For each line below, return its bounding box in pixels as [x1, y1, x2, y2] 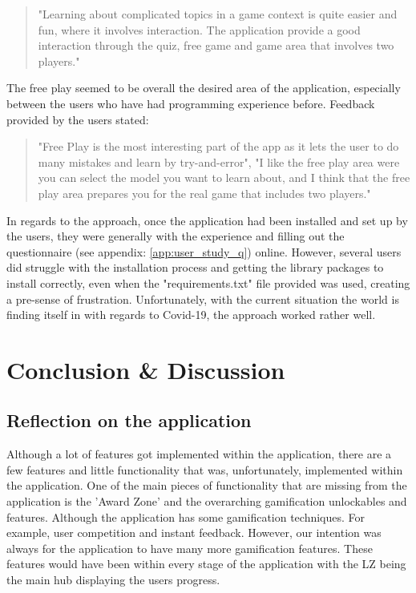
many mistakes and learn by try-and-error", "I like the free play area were [38, 153, 400, 170]
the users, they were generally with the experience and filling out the [6, 228, 345, 244]
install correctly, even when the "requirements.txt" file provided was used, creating [6, 274, 410, 291]
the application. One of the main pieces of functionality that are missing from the [6, 477, 407, 494]
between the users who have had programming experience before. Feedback [6, 95, 375, 111]
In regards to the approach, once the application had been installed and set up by [6, 212, 408, 228]
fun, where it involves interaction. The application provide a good [38, 21, 361, 38]
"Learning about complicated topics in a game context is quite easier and [38, 6, 398, 22]
